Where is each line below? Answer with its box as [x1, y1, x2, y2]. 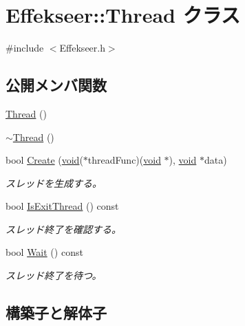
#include [6, 41, 44, 55]
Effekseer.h [59, 41, 105, 55]
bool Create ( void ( [6, 153, 83, 167]
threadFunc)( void [87, 153, 161, 167]
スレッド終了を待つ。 [6, 268, 102, 283]
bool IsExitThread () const [6, 199, 119, 213]
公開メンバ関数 [6, 74, 107, 96]
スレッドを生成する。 [6, 175, 102, 190]
